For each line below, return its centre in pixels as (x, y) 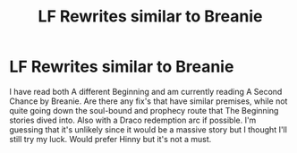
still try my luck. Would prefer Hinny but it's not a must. (110, 139)
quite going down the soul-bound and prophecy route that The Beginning (144, 110)
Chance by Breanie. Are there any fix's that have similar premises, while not (148, 101)
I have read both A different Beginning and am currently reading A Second (146, 91)
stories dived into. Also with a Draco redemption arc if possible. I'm (133, 120)
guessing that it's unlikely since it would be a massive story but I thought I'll (148, 129)
